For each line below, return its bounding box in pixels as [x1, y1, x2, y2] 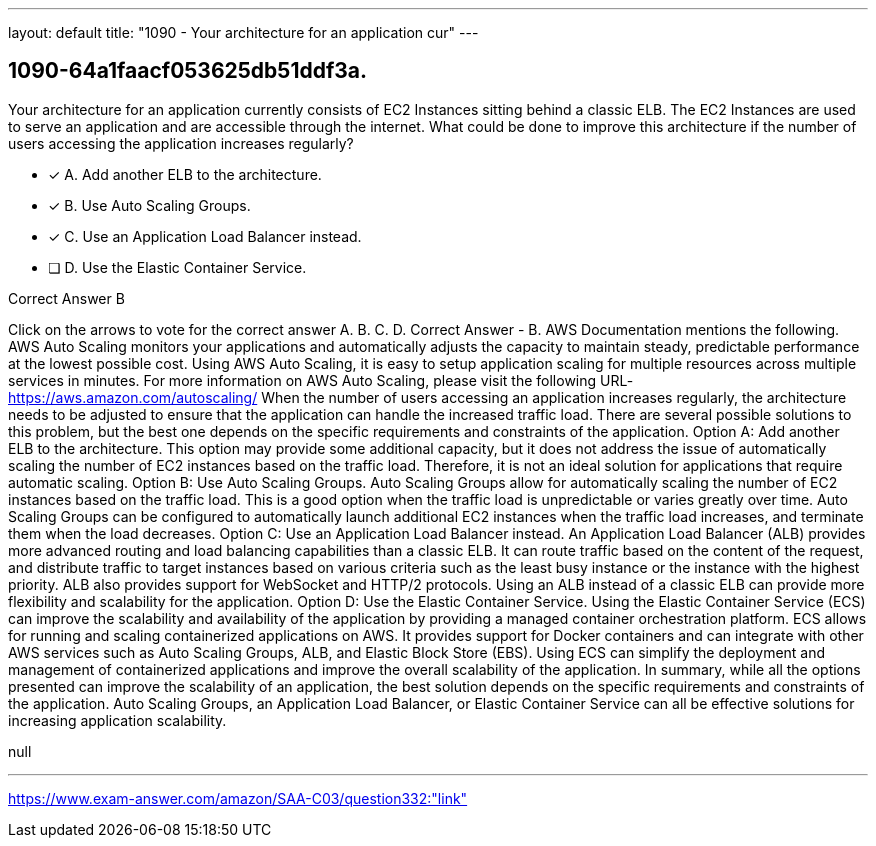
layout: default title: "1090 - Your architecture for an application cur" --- [8, 24, 479, 41]
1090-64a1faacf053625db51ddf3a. [8, 58, 368, 84]
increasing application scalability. [8, 711, 227, 729]
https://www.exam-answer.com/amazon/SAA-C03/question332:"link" [8, 789, 468, 807]
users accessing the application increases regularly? [8, 134, 354, 152]
